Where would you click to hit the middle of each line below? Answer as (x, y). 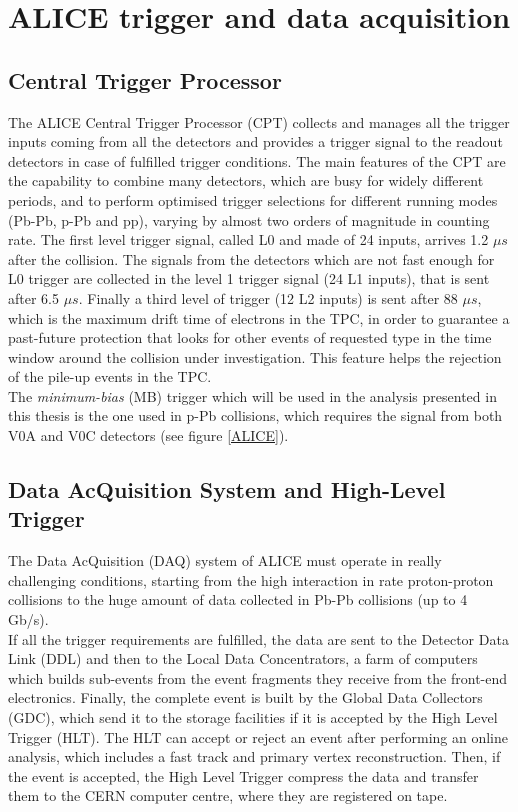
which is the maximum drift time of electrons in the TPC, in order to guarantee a (259, 317)
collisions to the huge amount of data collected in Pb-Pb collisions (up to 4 (238, 599)
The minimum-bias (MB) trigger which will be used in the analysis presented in (252, 395)
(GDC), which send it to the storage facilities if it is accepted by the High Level (253, 717)
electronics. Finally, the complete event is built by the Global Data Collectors (245, 697)
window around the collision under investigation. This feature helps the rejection (255, 356)
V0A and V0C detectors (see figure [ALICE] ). (148, 435)
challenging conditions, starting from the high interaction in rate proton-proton (251, 579)
